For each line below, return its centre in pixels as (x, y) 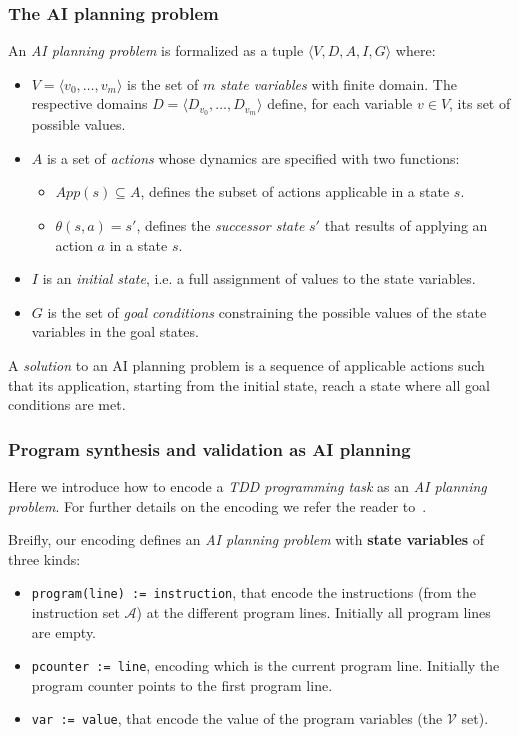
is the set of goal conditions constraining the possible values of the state (267, 311)
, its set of (480, 103)
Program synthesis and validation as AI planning (209, 448)
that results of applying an (406, 225)
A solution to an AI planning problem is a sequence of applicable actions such (246, 365)
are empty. (64, 631)
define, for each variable (340, 103)
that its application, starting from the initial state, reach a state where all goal (249, 384)
